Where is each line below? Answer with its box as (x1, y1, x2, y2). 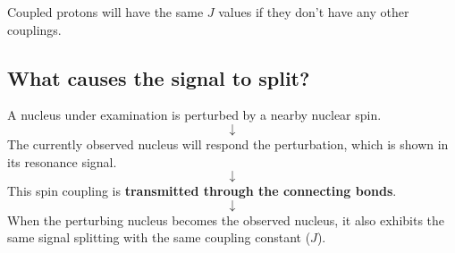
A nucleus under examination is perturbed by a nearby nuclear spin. (7, 105, 382, 124)
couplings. (7, 20, 62, 38)
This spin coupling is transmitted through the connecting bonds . (7, 181, 397, 200)
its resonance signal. (7, 152, 117, 171)
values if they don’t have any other (218, 3, 409, 21)
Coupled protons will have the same (7, 3, 204, 21)
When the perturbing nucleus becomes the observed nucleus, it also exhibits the (7, 210, 445, 229)
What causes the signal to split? (7, 63, 310, 91)
